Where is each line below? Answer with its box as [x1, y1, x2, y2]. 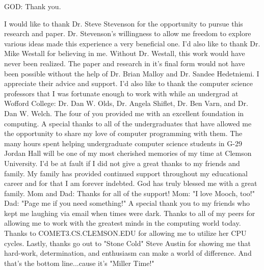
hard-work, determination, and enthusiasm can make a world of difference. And [4, 248, 252, 258]
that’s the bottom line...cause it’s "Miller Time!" [4, 257, 154, 268]
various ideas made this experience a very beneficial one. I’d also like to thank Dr [4, 38, 258, 48]
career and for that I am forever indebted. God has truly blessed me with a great [4, 178, 257, 188]
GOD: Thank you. [4, 1, 61, 11]
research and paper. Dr [4, 28, 76, 39]
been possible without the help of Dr [4, 68, 119, 78]
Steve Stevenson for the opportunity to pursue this [85, 18, 243, 29]
